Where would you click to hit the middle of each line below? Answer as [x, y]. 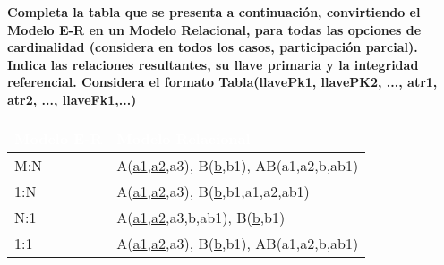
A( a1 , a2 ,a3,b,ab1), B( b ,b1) [201, 217]
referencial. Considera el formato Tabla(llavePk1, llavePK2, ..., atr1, [222, 82]
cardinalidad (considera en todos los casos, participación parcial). [213, 47]
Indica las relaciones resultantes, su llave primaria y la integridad [213, 64]
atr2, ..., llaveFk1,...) [72, 99]
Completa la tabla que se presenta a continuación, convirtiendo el [214, 12]
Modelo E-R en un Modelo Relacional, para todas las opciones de [214, 29]
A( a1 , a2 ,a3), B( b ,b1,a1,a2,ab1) [213, 191]
